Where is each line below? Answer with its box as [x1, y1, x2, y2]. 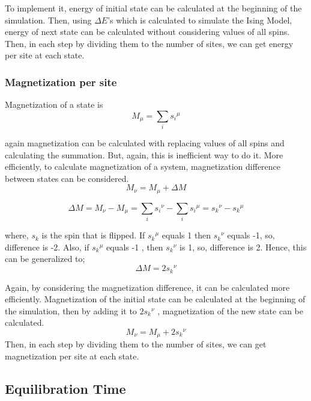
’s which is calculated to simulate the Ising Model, [107, 13, 292, 26]
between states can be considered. [5, 172, 129, 184]
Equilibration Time [5, 379, 126, 398]
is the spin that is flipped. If [41, 229, 145, 241]
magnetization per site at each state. [5, 350, 139, 362]
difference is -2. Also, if [5, 240, 89, 253]
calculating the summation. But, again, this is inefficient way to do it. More [5, 148, 283, 161]
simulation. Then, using [5, 13, 92, 26]
